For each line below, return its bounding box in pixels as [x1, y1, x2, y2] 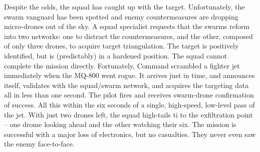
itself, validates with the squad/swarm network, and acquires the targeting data [4, 79, 249, 90]
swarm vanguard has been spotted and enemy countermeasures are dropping [4, 11, 238, 21]
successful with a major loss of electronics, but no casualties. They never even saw [4, 128, 256, 139]
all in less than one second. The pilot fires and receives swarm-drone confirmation [4, 89, 254, 100]
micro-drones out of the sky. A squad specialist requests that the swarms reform [4, 21, 250, 31]
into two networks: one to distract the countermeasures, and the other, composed [4, 30, 253, 41]
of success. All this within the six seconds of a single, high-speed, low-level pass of [4, 99, 255, 109]
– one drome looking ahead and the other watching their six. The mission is [4, 119, 236, 129]
